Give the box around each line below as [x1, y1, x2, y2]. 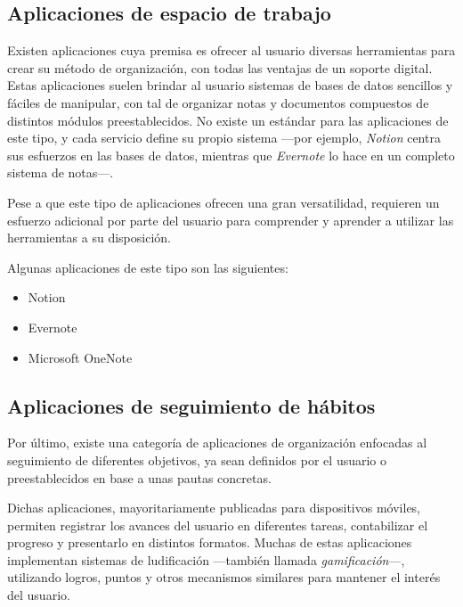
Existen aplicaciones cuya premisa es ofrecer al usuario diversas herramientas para [7, 41, 456, 60]
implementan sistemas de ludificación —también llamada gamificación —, [7, 550, 405, 569]
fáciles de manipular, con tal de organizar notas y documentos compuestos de [7, 93, 429, 111]
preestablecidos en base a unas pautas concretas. [7, 468, 272, 487]
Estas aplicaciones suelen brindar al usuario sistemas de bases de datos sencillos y [7, 76, 453, 94]
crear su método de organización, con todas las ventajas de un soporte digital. [7, 58, 433, 77]
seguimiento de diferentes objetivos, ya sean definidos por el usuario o [7, 450, 387, 469]
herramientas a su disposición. [7, 228, 171, 247]
